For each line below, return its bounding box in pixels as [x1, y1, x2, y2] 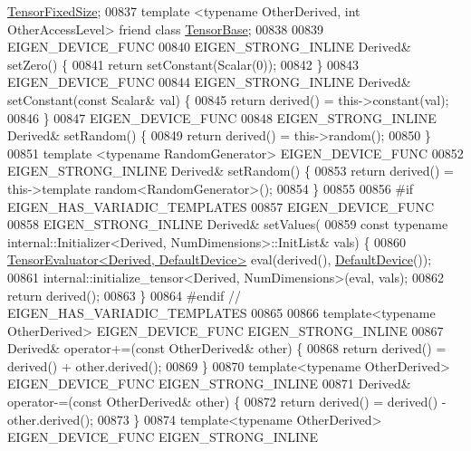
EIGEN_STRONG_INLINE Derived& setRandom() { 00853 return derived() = [7, 161, 455, 180]
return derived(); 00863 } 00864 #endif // [7, 285, 241, 304]
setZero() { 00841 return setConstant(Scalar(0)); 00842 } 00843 [7, 54, 360, 73]
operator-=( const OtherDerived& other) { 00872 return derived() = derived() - [7, 392, 447, 411]
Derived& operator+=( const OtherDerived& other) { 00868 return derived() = [7, 339, 447, 358]
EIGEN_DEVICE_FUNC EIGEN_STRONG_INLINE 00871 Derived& [7, 374, 411, 393]
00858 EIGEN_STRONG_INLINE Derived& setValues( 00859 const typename [7, 215, 448, 234]
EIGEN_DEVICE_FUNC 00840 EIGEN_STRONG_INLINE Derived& [7, 37, 411, 56]
